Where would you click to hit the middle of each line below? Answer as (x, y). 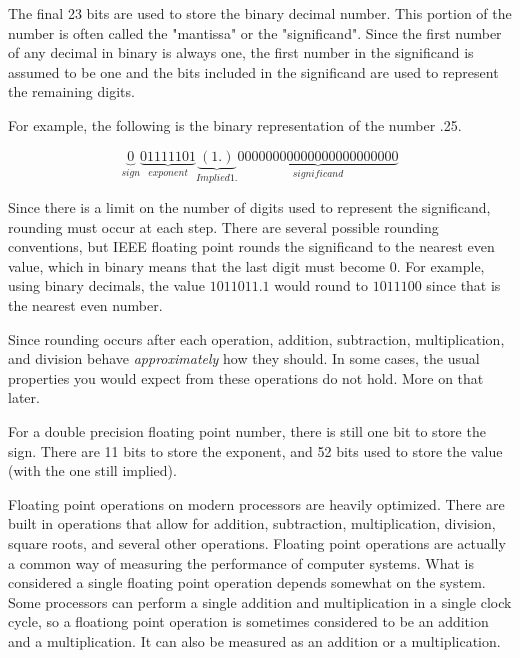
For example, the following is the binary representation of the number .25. (235, 124)
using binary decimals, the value (106, 285)
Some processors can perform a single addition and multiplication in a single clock (260, 601)
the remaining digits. (71, 91)
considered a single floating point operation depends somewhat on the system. (247, 582)
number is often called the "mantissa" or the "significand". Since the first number (255, 32)
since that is (463, 285)
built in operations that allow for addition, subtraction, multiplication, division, (252, 523)
